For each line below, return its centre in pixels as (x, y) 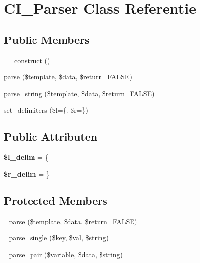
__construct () (27, 60)
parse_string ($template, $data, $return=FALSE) (79, 93)
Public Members (47, 39)
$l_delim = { (26, 157)
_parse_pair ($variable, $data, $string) (64, 254)
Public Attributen (51, 136)
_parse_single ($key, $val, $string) (57, 238)
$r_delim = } (27, 173)
